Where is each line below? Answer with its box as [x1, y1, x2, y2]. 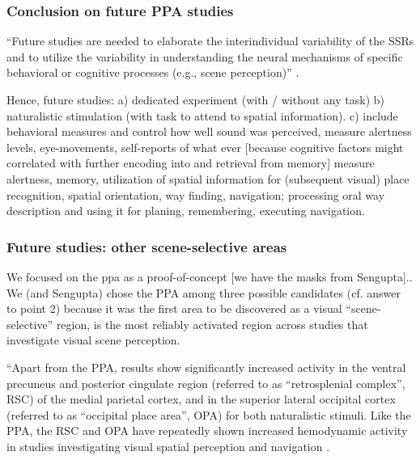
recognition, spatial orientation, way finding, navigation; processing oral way [6, 186, 385, 203]
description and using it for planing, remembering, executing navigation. [6, 202, 365, 219]
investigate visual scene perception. [6, 331, 180, 348]
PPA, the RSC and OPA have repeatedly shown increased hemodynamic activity [6, 422, 408, 439]
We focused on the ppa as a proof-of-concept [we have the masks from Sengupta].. [6, 268, 413, 285]
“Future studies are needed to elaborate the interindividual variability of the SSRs [6, 32, 414, 49]
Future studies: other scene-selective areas [6, 236, 287, 256]
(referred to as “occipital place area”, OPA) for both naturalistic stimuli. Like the [6, 406, 411, 423]
